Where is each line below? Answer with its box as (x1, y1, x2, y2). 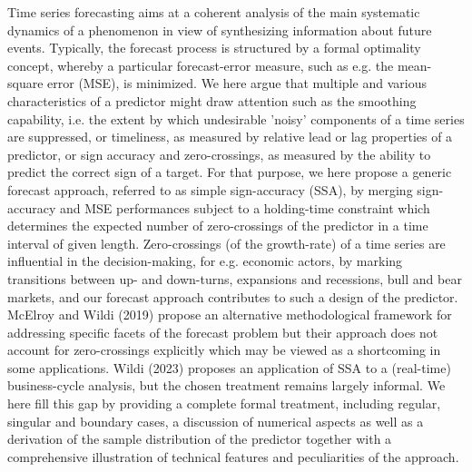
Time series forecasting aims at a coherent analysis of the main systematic (7, 3, 420, 21)
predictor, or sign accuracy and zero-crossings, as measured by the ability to (7, 144, 431, 163)
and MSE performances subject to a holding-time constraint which (59, 198, 430, 217)
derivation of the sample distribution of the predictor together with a (7, 429, 392, 448)
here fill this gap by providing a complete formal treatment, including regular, (7, 394, 441, 413)
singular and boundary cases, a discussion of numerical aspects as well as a (7, 411, 424, 430)
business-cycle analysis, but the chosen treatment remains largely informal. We (7, 376, 446, 395)
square (7, 74, 44, 93)
